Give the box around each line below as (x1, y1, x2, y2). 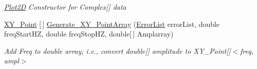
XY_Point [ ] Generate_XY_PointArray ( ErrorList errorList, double (4, 18, 220, 29)
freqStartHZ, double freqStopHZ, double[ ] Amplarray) (4, 28, 174, 39)
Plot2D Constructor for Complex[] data (4, 2, 127, 12)
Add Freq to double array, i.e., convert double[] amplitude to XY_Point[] (4, 45, 231, 56)
